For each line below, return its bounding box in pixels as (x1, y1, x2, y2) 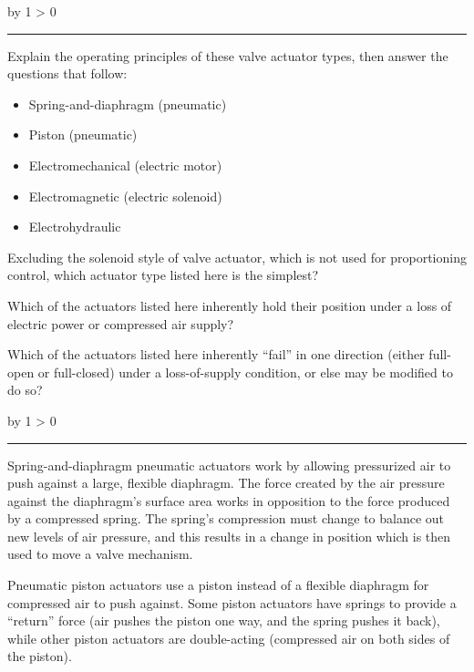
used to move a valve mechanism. (7, 544, 193, 563)
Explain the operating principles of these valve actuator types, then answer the (7, 46, 448, 65)
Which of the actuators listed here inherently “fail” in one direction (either (7, 345, 425, 364)
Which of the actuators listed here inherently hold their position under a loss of (7, 295, 452, 315)
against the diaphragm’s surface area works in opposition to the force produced (7, 491, 450, 510)
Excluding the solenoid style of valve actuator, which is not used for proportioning (7, 247, 467, 266)
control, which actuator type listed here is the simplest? (7, 265, 319, 284)
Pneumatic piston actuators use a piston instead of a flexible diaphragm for (7, 575, 429, 594)
